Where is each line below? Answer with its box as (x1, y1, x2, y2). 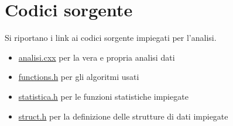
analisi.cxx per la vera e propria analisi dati (18, 51, 175, 63)
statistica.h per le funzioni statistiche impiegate (18, 90, 189, 102)
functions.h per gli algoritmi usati (18, 71, 139, 83)
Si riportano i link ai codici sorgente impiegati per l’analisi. (5, 32, 217, 44)
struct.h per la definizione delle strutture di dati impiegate (18, 110, 228, 122)
